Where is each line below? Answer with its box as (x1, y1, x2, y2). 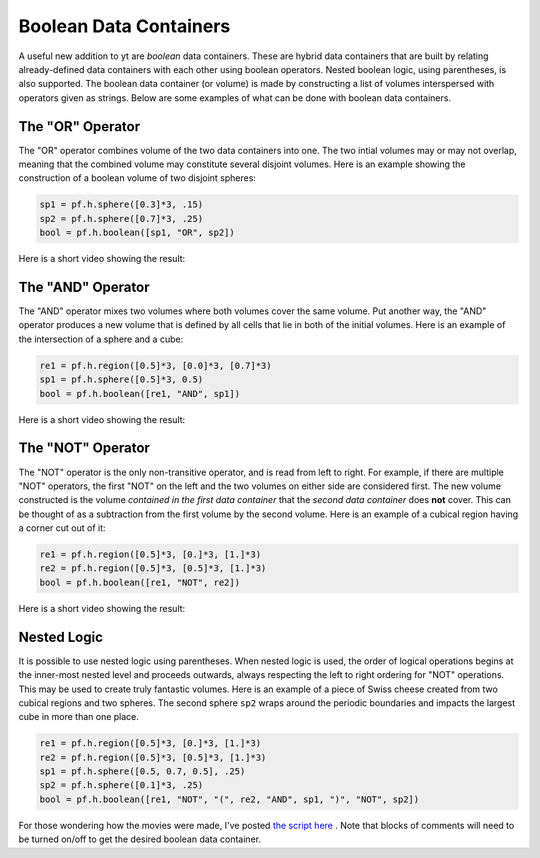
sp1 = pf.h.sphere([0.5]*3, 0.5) (39, 374, 204, 385)
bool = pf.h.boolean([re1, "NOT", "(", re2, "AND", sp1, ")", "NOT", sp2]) (39, 793, 420, 805)
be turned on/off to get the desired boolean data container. (18, 833, 262, 845)
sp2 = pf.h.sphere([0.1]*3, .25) (39, 780, 204, 791)
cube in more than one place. (18, 711, 140, 723)
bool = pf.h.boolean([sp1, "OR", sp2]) (39, 227, 235, 239)
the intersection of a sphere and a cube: (18, 333, 184, 345)
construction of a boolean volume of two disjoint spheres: (18, 172, 257, 184)
